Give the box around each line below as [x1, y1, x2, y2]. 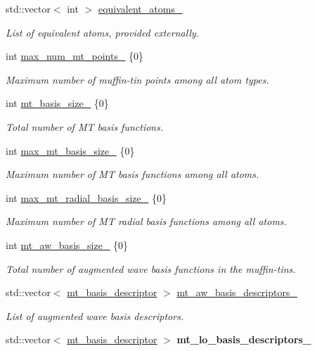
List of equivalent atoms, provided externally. [6, 25, 200, 39]
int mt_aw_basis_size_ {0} [6, 237, 129, 252]
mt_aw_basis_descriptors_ [176, 285, 297, 300]
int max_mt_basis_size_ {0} [6, 143, 135, 158]
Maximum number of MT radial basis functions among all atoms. [6, 214, 287, 229]
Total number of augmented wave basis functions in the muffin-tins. [6, 261, 296, 276]
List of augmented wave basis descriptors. [6, 308, 184, 323]
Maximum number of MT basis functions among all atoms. [6, 167, 259, 181]
